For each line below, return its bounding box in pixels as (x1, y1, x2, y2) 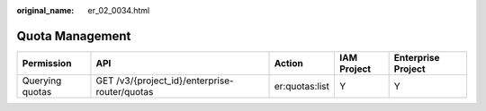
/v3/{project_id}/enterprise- (115, 74, 234, 87)
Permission (22, 56, 72, 69)
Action (274, 56, 303, 69)
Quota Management (16, 28, 131, 44)
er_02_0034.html (87, 5, 150, 15)
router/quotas (95, 85, 154, 98)
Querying (22, 74, 62, 87)
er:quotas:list (274, 80, 330, 92)
